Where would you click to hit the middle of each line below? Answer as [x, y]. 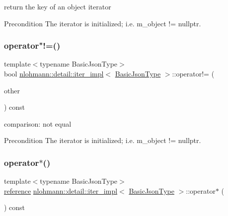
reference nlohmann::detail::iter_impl [61, 190]
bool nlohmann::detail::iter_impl [54, 73]
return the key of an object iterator [58, 6]
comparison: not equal [38, 123]
